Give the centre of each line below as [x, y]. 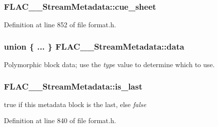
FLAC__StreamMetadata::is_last [73, 86]
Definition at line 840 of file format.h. [60, 120]
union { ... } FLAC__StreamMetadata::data [94, 46]
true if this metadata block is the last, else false [75, 104]
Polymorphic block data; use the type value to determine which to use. [109, 64]
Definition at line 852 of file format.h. [60, 25]
